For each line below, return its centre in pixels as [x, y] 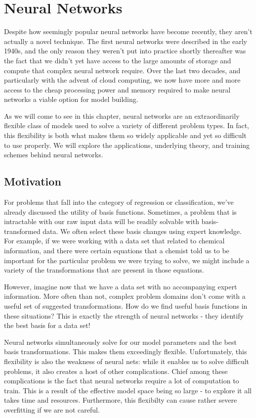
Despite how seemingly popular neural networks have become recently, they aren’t [128, 31]
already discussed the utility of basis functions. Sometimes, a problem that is [120, 211]
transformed [22, 231]
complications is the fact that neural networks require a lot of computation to [122, 381]
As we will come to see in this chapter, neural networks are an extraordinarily [122, 116]
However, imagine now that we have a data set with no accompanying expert [121, 286]
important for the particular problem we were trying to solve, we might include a [127, 260]
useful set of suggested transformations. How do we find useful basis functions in [126, 305]
